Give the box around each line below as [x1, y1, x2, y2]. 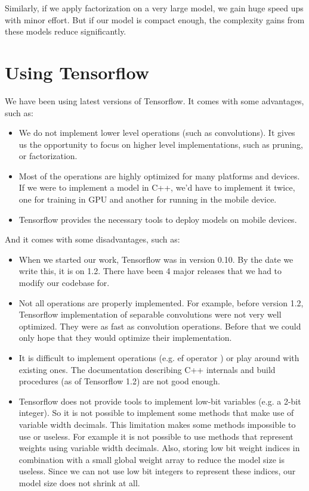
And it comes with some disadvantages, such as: [5, 233, 180, 245]
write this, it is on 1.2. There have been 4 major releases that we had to [18, 265, 282, 277]
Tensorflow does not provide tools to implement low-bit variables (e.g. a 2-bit [18, 394, 301, 407]
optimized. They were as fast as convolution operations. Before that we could [18, 319, 301, 332]
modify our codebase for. [18, 276, 110, 289]
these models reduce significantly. [5, 25, 126, 38]
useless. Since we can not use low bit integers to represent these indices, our [18, 465, 296, 477]
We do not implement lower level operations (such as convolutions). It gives [18, 126, 295, 139]
